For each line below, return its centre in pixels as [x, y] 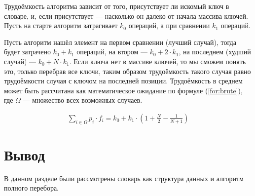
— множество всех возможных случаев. [83, 100]
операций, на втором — [112, 52]
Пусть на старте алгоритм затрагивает [61, 25]
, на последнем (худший [215, 52]
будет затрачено [27, 52]
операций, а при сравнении [169, 25]
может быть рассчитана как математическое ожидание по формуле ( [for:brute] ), [123, 90]
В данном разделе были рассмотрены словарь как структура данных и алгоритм [124, 178]
